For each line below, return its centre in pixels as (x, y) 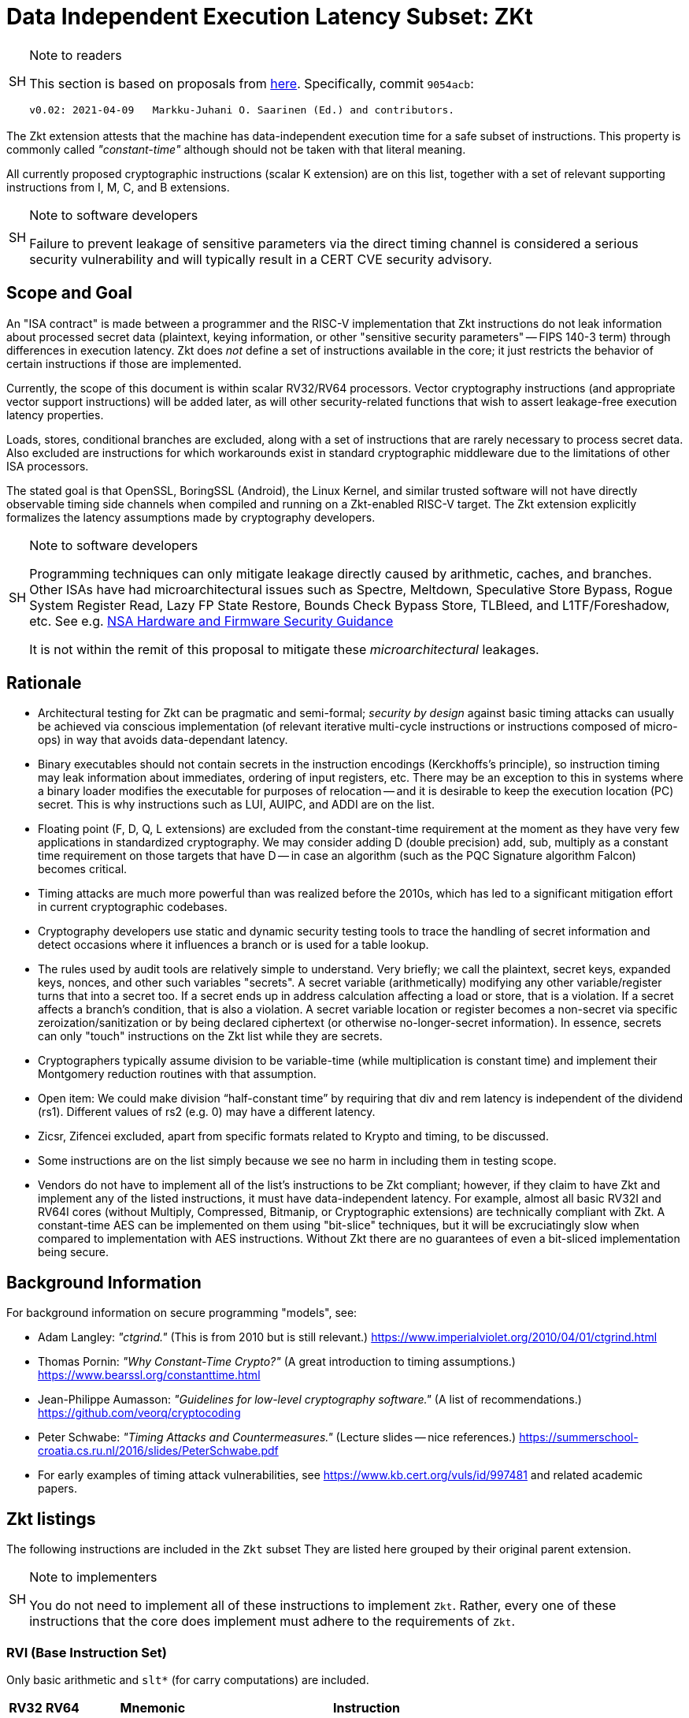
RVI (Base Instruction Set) (87, 1652)
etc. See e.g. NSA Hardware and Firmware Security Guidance (211, 621)
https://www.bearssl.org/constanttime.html (149, 1375)
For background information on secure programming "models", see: (182, 1313)
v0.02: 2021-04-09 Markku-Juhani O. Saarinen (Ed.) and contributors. (242, 110)
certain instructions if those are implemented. (124, 363)
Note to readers (76, 55)
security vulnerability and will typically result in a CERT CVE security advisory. (261, 259)
